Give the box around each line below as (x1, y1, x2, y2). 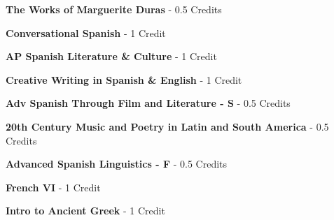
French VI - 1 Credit (6, 179, 101, 194)
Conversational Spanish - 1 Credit (6, 25, 166, 40)
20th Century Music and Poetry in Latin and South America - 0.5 (6, 119, 329, 133)
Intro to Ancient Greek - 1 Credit (6, 203, 165, 218)
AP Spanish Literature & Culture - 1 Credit (6, 49, 217, 64)
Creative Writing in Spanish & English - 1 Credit (6, 72, 242, 87)
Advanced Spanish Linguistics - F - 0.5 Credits (6, 156, 228, 171)
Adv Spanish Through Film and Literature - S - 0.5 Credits (6, 96, 291, 110)
